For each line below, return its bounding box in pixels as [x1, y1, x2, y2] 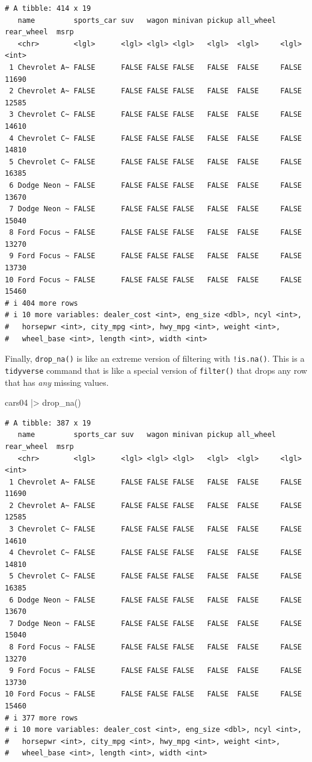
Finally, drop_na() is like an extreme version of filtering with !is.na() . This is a [5, 352, 305, 365]
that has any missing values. [5, 376, 109, 388]
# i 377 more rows [5, 713, 78, 722]
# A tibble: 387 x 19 [5, 418, 91, 427]
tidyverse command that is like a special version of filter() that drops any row [5, 364, 307, 376]
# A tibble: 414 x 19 [5, 4, 91, 13]
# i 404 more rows [5, 299, 78, 308]
